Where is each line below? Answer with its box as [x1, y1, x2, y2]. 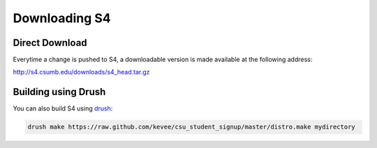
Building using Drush [13, 86, 106, 98]
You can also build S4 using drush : [13, 104, 113, 113]
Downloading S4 [13, 10, 111, 26]
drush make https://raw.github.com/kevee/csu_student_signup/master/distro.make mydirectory [27, 123, 355, 131]
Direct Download [13, 37, 87, 49]
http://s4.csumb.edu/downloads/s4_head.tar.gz [13, 68, 150, 76]
